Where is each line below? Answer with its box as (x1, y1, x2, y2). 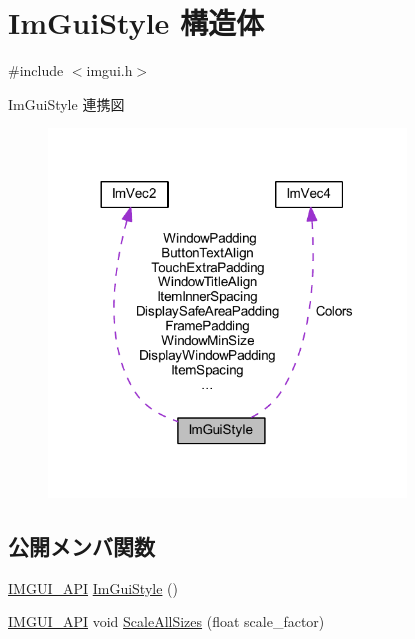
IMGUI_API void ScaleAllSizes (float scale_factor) (8, 611, 325, 632)
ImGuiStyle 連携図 (8, 93, 125, 114)
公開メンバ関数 (8, 530, 155, 561)
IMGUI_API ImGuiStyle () (8, 577, 178, 598)
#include (8, 60, 64, 81)
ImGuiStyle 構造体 (8, 2, 265, 43)
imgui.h (86, 60, 133, 81)
